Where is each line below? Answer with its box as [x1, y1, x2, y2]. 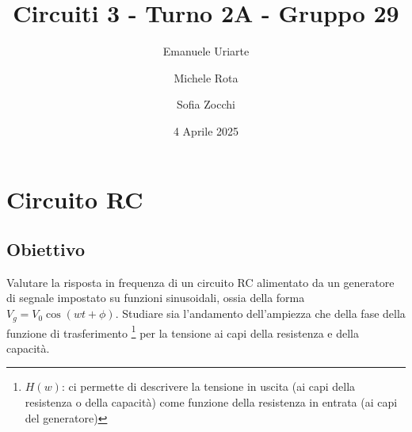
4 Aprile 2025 [173, 122, 239, 139]
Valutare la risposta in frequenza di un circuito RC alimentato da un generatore [6, 273, 395, 290]
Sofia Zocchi [177, 96, 235, 113]
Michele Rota [174, 69, 238, 86]
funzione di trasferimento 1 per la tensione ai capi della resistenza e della [6, 322, 359, 341]
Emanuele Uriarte [162, 43, 250, 59]
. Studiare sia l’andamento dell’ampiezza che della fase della [115, 305, 406, 322]
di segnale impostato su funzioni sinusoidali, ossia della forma [6, 289, 305, 306]
